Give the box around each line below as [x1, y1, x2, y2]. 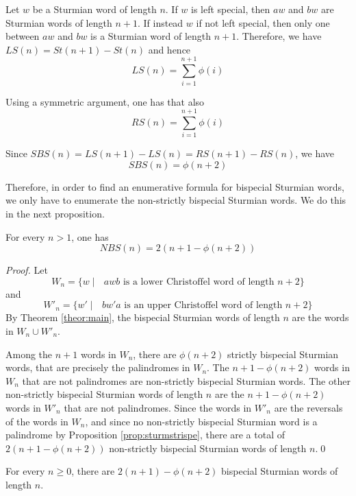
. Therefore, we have [236, 29, 322, 43]
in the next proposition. [5, 206, 105, 220]
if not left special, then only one [196, 15, 330, 29]
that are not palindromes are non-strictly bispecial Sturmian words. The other [22, 373, 351, 388]
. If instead [137, 15, 183, 29]
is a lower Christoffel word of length [123, 276, 275, 287]
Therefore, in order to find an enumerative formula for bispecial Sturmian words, [5, 179, 344, 193]
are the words [292, 310, 349, 324]
